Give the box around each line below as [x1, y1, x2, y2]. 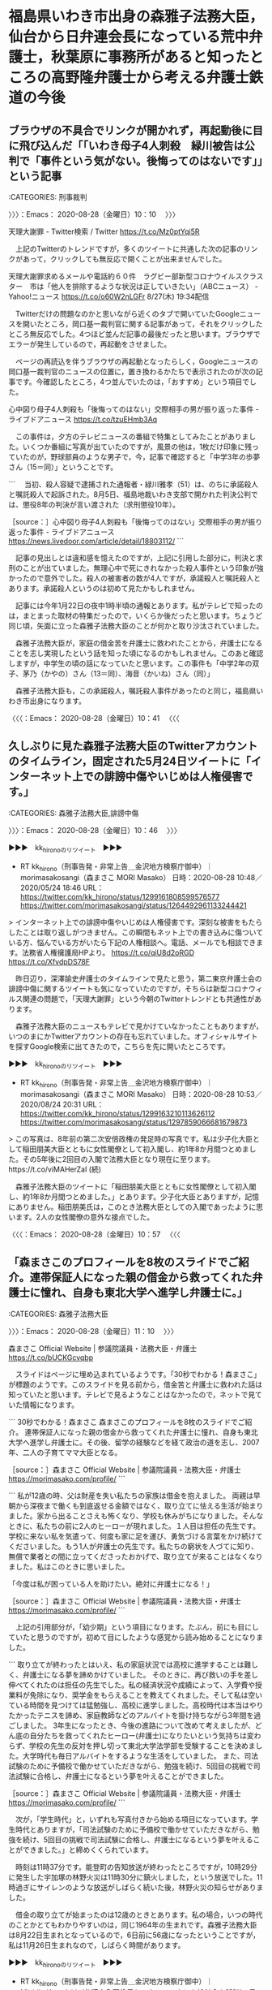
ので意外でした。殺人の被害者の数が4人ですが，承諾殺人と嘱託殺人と [29, 573, 261, 583]
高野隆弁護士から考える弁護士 [51, 68, 249, 87]
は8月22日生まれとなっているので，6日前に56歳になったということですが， [8, 1930, 261, 1940]
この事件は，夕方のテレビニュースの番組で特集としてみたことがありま [15, 432, 249, 441]
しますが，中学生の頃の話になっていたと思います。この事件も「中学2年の [8, 658, 253, 668]
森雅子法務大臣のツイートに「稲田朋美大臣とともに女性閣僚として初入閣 [15, 1182, 257, 1191]
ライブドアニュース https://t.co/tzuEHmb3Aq [8, 415, 158, 424]
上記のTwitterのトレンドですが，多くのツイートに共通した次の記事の [15, 244, 244, 253]
